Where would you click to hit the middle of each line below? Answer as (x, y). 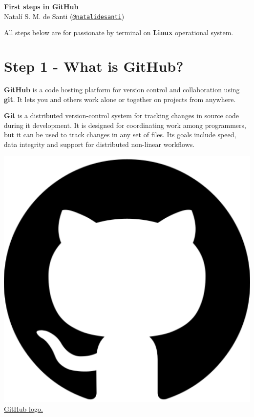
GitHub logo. (23, 409)
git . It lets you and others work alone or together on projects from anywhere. (120, 99)
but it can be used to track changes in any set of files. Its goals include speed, (120, 135)
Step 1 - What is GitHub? (94, 66)
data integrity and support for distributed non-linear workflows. (99, 144)
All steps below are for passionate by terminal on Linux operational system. (119, 32)
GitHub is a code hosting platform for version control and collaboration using (122, 89)
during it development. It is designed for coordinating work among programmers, (125, 125)
